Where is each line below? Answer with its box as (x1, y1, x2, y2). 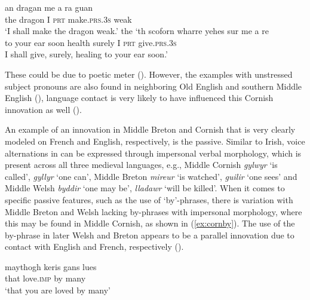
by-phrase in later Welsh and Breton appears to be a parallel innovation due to (5, 228, 294, 241)
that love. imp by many (5, 272, 86, 284)
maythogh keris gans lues (5, 260, 97, 273)
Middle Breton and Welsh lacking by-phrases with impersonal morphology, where (5, 205, 302, 218)
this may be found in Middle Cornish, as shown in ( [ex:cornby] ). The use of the (5, 217, 295, 229)
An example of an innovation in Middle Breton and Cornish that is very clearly (5, 123, 296, 136)
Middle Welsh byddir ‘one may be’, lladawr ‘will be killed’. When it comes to (5, 182, 285, 194)
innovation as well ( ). (5, 103, 82, 115)
